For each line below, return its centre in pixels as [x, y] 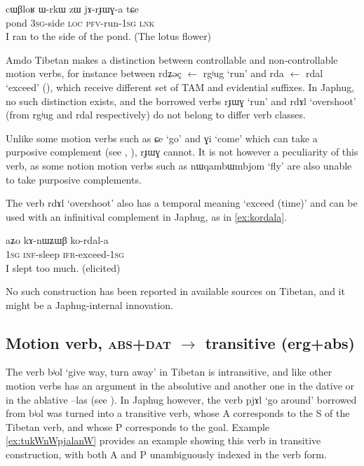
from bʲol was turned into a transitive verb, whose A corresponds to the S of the [178, 413]
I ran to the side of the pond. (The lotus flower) [109, 36]
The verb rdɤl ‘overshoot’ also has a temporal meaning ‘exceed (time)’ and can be [182, 203]
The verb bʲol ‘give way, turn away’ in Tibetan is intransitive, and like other [169, 372]
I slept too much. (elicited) [63, 267]
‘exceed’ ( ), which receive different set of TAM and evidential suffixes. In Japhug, [180, 87]
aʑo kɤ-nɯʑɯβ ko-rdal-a [57, 240]
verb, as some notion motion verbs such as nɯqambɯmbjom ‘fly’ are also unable [179, 165]
